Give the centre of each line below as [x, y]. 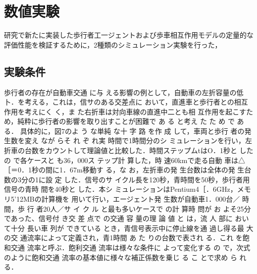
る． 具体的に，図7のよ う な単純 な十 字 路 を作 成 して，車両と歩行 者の [124, 131]
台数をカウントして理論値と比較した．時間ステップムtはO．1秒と [131, 150]
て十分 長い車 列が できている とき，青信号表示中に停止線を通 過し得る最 [124, 228]
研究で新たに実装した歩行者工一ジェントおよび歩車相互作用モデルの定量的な [129, 35]
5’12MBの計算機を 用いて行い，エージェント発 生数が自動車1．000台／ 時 [130, 199]
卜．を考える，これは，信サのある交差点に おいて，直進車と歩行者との [119, 102]
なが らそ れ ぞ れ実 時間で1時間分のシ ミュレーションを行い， [143, 140]
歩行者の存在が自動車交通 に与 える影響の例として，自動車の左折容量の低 [124, 92]
